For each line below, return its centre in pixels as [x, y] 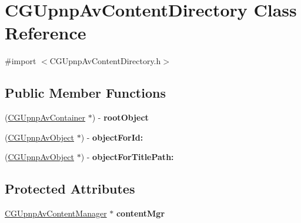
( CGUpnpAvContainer [45, 117]
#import [21, 61]
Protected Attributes [70, 189]
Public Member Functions [85, 93]
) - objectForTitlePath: [127, 157]
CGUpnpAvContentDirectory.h [105, 61]
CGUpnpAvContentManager [56, 213]
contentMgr [141, 213]
